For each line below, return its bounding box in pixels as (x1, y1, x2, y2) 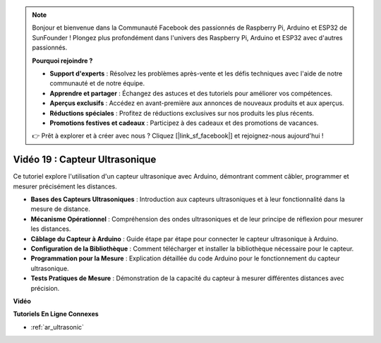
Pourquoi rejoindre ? (32, 56, 93, 65)
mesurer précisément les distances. (13, 182, 118, 191)
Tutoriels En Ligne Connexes (13, 310, 99, 318)
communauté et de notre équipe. (49, 79, 145, 88)
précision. (30, 284, 60, 292)
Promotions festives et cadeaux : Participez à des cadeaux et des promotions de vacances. (49, 119, 319, 127)
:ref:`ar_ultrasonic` (30, 323, 85, 331)
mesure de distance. (30, 205, 91, 213)
